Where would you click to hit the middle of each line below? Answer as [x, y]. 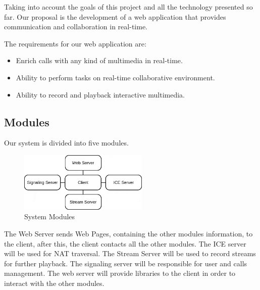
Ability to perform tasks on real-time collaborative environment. [115, 77]
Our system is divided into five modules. [66, 143]
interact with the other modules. [54, 283]
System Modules [50, 216]
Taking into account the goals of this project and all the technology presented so [128, 7]
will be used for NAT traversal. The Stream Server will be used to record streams [130, 253]
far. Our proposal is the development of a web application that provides [115, 16]
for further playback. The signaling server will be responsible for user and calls [126, 263]
